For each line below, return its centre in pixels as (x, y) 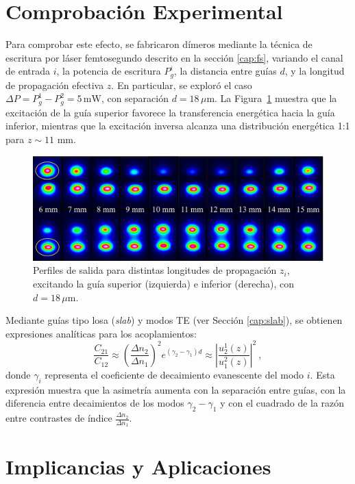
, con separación (135, 98)
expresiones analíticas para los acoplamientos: (101, 333)
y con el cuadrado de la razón (282, 403)
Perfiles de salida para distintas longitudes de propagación (155, 270)
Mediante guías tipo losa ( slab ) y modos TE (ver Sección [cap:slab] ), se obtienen (174, 320)
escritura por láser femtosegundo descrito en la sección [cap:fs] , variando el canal (174, 57)
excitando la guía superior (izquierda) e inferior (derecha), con (164, 283)
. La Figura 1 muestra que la (276, 98)
